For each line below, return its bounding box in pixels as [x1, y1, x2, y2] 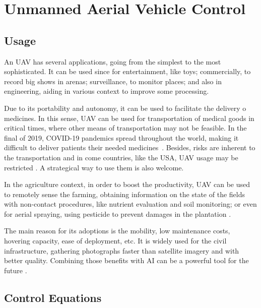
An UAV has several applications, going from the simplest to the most [4, 56, 221, 67]
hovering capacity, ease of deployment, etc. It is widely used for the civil [4, 235, 227, 246]
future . [4, 265, 27, 275]
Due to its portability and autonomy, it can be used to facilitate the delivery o [4, 102, 246, 113]
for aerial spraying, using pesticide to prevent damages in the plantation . [4, 208, 231, 219]
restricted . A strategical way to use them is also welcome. [4, 162, 184, 172]
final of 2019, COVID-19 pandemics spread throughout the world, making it [4, 132, 239, 143]
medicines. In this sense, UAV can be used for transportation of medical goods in [4, 112, 254, 123]
